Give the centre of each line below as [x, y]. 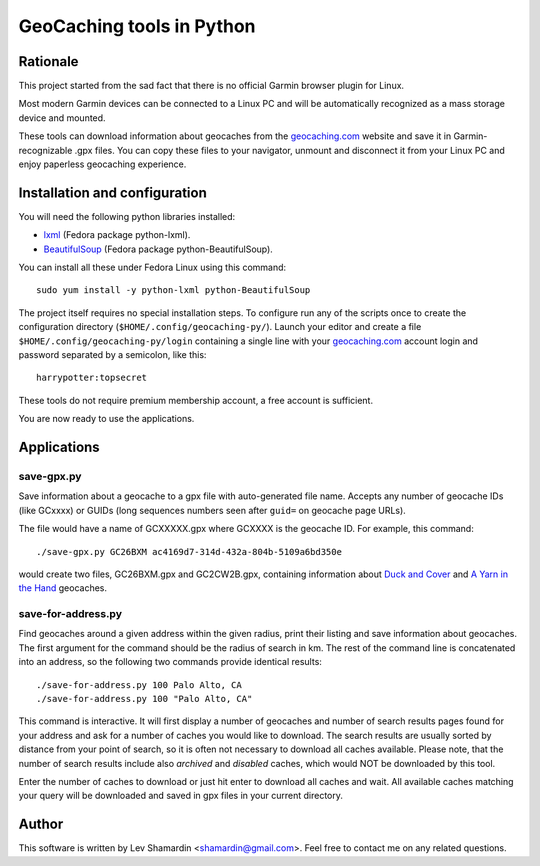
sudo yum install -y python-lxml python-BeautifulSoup [173, 290]
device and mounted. [62, 117]
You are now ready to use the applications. [106, 419]
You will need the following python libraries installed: [127, 216]
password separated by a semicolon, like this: [112, 355]
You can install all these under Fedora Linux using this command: [152, 267]
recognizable [45, 150]
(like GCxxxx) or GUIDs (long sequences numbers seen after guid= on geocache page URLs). [212, 510]
